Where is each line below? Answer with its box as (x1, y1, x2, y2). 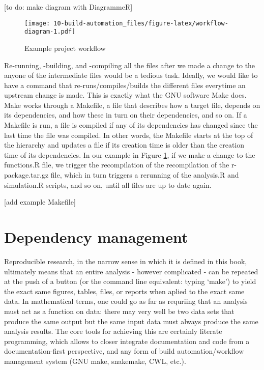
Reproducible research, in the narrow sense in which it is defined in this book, (4, 255, 247, 266)
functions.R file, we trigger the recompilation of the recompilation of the (4, 159, 229, 170)
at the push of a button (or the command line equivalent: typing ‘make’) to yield (4, 276, 256, 287)
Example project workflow (24, 42, 106, 53)
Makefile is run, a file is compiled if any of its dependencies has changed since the (4, 120, 258, 130)
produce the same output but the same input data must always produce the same (4, 316, 258, 326)
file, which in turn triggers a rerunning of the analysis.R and (50, 169, 239, 180)
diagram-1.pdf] (24, 28, 76, 36)
